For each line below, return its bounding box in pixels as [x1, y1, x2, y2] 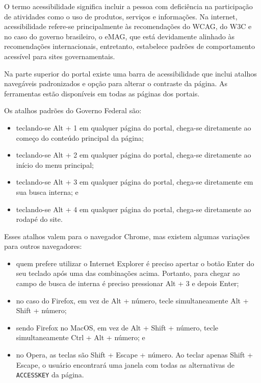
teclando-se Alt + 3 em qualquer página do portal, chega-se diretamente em [16, 176, 253, 187]
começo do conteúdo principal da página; [16, 132, 144, 143]
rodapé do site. [16, 214, 63, 224]
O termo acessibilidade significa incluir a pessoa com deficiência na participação [4, 1, 253, 11]
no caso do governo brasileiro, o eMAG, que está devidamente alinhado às [4, 31, 235, 41]
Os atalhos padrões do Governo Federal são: [4, 105, 142, 116]
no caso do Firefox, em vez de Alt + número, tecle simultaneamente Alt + [16, 295, 249, 305]
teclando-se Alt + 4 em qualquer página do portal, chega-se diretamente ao [16, 203, 251, 214]
